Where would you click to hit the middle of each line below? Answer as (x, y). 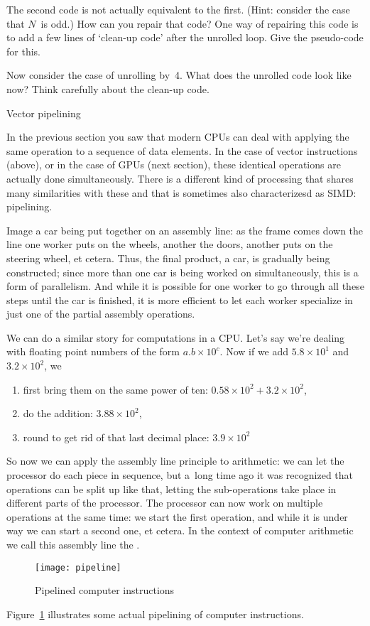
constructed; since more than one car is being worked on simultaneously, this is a (183, 272)
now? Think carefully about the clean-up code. (108, 88)
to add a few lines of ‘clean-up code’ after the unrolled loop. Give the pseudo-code (185, 37)
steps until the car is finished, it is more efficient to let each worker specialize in (180, 299)
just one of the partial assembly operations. (101, 314)
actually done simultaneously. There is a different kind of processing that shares (180, 178)
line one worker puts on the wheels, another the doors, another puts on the (170, 244)
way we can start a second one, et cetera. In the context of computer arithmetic (180, 530)
